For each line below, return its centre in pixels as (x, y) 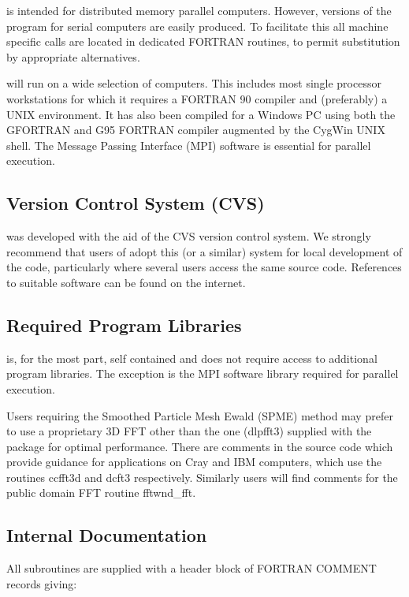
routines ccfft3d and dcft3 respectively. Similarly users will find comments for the (202, 477)
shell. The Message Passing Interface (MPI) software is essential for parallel (189, 145)
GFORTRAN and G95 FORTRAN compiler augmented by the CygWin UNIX (196, 130)
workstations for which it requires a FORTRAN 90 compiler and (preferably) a (197, 98)
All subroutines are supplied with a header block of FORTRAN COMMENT (191, 568)
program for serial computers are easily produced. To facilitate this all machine (197, 26)
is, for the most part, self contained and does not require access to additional (192, 358)
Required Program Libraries (124, 325)
